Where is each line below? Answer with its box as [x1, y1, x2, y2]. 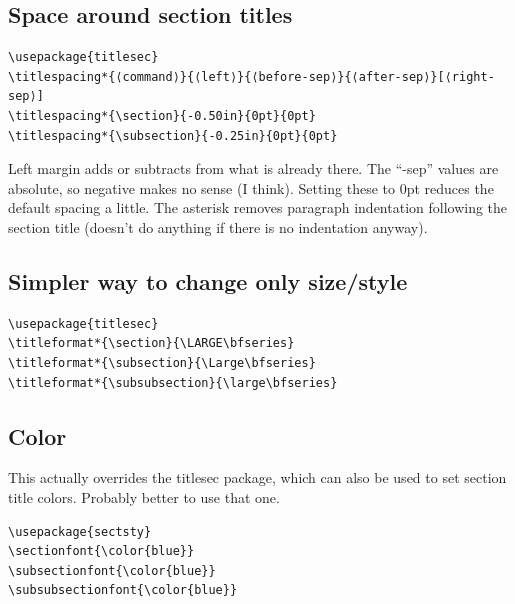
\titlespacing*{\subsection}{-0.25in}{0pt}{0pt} [8, 128, 338, 143]
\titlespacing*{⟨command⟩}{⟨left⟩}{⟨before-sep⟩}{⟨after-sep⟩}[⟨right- [8, 69, 495, 84]
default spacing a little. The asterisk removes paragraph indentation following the [8, 197, 508, 218]
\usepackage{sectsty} [8, 524, 152, 539]
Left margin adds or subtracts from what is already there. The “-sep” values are [8, 158, 499, 179]
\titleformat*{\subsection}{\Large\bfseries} [8, 355, 316, 370]
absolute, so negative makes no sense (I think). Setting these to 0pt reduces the [8, 177, 494, 198]
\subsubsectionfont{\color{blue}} [8, 583, 238, 598]
